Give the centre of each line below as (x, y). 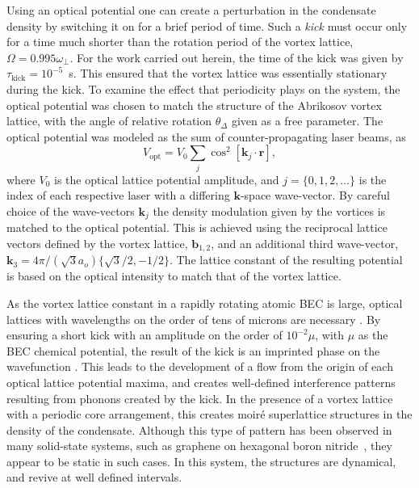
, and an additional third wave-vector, (305, 243)
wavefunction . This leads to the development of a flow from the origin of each (200, 366)
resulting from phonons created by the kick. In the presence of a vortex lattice (200, 398)
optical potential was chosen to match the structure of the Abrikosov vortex (194, 105)
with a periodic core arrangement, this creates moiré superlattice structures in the (209, 414)
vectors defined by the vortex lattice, (97, 243)
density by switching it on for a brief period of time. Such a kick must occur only (207, 25)
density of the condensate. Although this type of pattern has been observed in (199, 429)
